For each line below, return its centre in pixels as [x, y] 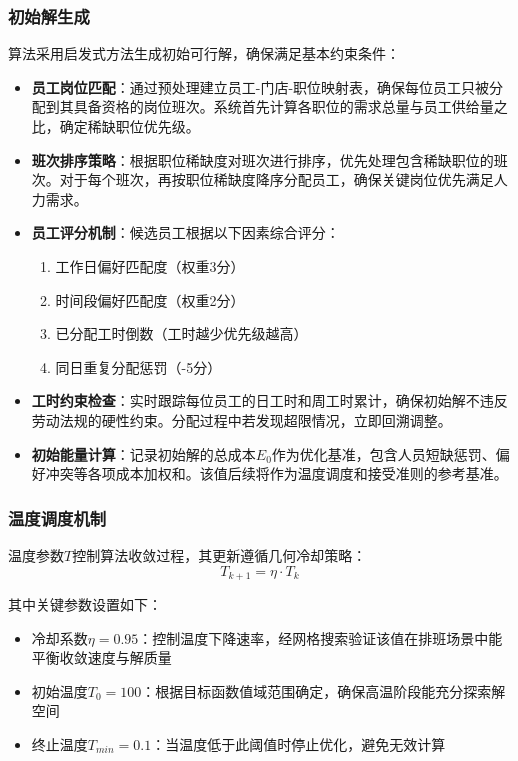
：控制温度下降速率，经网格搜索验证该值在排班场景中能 [320, 637]
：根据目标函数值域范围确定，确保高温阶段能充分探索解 [323, 690]
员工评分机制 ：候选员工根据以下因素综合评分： [185, 232]
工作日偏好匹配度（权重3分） [150, 265]
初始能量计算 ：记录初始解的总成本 [143, 453]
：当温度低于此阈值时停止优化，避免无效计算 [298, 743]
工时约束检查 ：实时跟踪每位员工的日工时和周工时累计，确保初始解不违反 [269, 400]
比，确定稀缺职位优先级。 [115, 126]
